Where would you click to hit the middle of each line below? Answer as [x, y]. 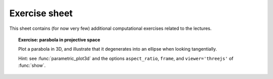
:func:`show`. [32, 65]
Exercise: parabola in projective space [59, 39]
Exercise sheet [41, 13]
